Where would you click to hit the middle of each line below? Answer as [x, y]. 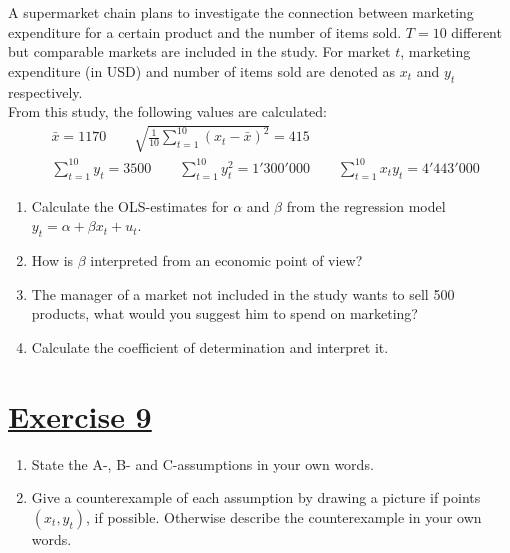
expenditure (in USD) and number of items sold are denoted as [202, 70]
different [476, 31]
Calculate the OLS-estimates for [130, 205]
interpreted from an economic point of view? [226, 260]
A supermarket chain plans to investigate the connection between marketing [241, 12]
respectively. [45, 91]
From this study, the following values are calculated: [168, 111]
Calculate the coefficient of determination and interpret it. [210, 346]
